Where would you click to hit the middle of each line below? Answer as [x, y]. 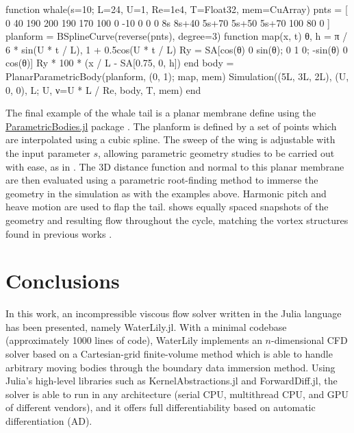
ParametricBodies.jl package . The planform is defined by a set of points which [171, 126]
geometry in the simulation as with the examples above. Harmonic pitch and [166, 193]
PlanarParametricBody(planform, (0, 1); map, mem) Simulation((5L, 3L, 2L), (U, [177, 76]
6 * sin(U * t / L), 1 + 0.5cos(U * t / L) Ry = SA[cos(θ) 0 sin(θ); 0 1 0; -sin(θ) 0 [177, 49]
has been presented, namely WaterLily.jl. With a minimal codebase [146, 326]
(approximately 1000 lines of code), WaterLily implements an [134, 340]
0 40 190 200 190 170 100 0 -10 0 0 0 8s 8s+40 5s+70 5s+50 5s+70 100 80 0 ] [168, 22]
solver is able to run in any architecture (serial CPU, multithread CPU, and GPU [177, 394]
